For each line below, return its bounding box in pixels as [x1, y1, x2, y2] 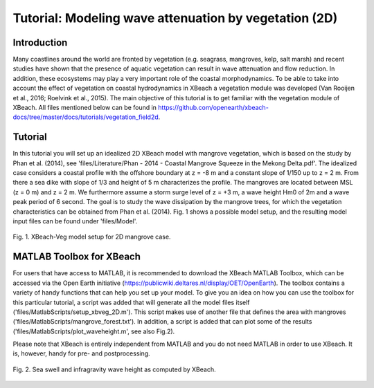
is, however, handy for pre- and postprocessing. [12, 349, 150, 358]
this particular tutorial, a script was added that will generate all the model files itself [12, 298, 250, 306]
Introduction [12, 37, 68, 48]
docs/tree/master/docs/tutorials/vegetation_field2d [12, 113, 159, 121]
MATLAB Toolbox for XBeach [12, 251, 141, 263]
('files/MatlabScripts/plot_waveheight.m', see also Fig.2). [12, 327, 175, 335]
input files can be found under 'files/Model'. [12, 217, 138, 225]
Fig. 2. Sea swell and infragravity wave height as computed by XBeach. [12, 365, 216, 373]
